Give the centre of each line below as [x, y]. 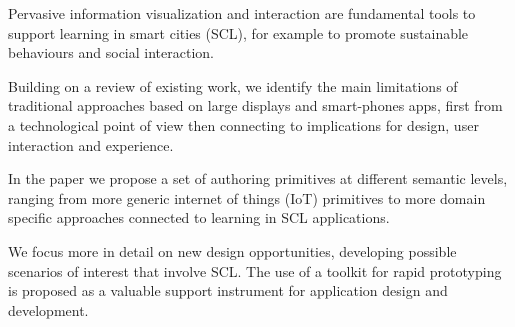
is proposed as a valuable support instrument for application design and [228, 290]
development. [48, 309]
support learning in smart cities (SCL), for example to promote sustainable [238, 32]
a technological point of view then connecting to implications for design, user [243, 124]
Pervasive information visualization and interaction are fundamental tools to [242, 13]
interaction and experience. [91, 144]
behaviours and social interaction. [111, 52]
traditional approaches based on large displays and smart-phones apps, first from [255, 105]
